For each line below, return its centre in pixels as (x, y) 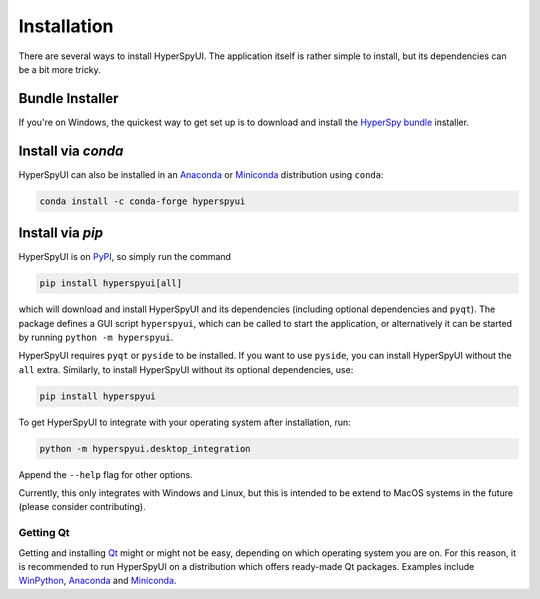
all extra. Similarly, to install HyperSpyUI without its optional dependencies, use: (186, 369)
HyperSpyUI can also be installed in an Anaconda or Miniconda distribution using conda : (201, 174)
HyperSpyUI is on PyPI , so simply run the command (125, 257)
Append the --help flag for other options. (106, 474)
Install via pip (61, 233)
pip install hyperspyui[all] (111, 283)
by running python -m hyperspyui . (96, 337)
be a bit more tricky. (60, 69)
